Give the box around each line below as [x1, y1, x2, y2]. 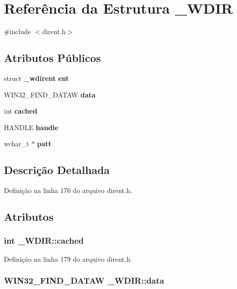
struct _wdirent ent [4, 73, 69, 83]
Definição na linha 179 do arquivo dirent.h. [4, 253, 132, 264]
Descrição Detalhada [4, 162, 110, 177]
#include [4, 26, 31, 37]
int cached [4, 106, 38, 116]
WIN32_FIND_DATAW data [4, 89, 96, 99]
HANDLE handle [4, 122, 59, 132]
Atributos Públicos [4, 50, 101, 65]
